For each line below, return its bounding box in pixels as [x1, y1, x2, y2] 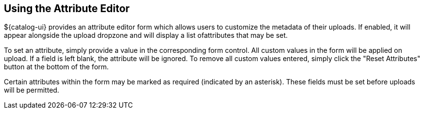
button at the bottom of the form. [4, 63, 109, 71]
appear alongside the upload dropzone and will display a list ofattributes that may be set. [4, 31, 288, 40]
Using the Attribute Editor [4, 2, 130, 15]
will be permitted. [4, 86, 59, 95]
